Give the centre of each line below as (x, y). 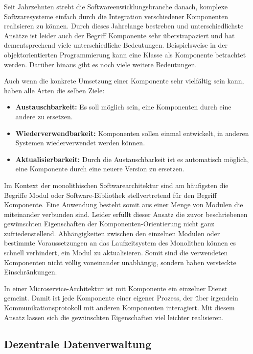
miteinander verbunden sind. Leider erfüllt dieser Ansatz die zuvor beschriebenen (126, 214)
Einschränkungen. (31, 272)
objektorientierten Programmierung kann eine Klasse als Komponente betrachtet (125, 54)
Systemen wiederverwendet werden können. (80, 143)
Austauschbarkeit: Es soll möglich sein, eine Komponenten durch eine (123, 107)
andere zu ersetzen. (44, 116)
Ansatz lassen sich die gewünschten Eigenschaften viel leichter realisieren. (114, 317)
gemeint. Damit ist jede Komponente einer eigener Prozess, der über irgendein (121, 298)
